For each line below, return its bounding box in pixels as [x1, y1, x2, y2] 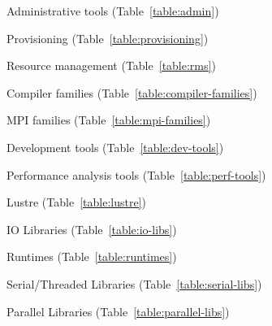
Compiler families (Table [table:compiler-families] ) [6, 84, 257, 101]
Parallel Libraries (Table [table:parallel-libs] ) [6, 302, 230, 319]
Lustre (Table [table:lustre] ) [6, 193, 146, 211]
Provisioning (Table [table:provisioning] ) [6, 29, 209, 46]
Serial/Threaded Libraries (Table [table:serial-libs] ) [6, 275, 262, 292]
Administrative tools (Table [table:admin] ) [6, 2, 219, 19]
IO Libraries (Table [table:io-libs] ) [6, 220, 177, 237]
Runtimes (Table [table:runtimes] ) [6, 248, 177, 265]
